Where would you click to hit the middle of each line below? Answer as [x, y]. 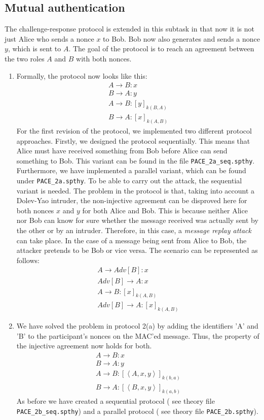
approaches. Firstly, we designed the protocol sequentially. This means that [133, 140]
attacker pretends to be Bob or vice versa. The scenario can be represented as [137, 250]
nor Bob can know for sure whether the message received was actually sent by [137, 220]
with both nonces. [104, 58]
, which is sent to [34, 49]
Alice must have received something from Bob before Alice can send [122, 151]
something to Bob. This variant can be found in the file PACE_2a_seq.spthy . [136, 160]
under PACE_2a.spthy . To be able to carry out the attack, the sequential [129, 181]
